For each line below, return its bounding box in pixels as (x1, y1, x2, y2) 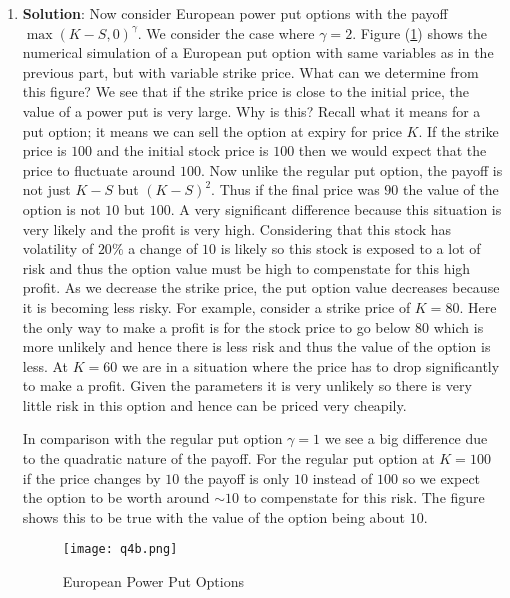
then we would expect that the (298, 140, 487, 161)
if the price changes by (22, 467, 161, 488)
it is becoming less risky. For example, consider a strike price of (22, 296, 411, 317)
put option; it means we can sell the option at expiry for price (22, 120, 402, 141)
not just (22, 179, 71, 200)
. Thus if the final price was (211, 179, 380, 200)
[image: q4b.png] (62, 542, 178, 557)
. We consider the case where (137, 22, 315, 43)
